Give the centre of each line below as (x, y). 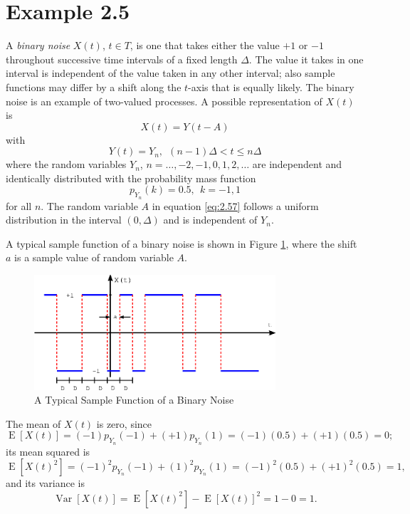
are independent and (297, 164)
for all (19, 205)
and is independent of (210, 220)
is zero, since (124, 423)
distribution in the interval (64, 220)
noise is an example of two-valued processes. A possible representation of (164, 101)
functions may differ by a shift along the (94, 86)
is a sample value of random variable (94, 257)
